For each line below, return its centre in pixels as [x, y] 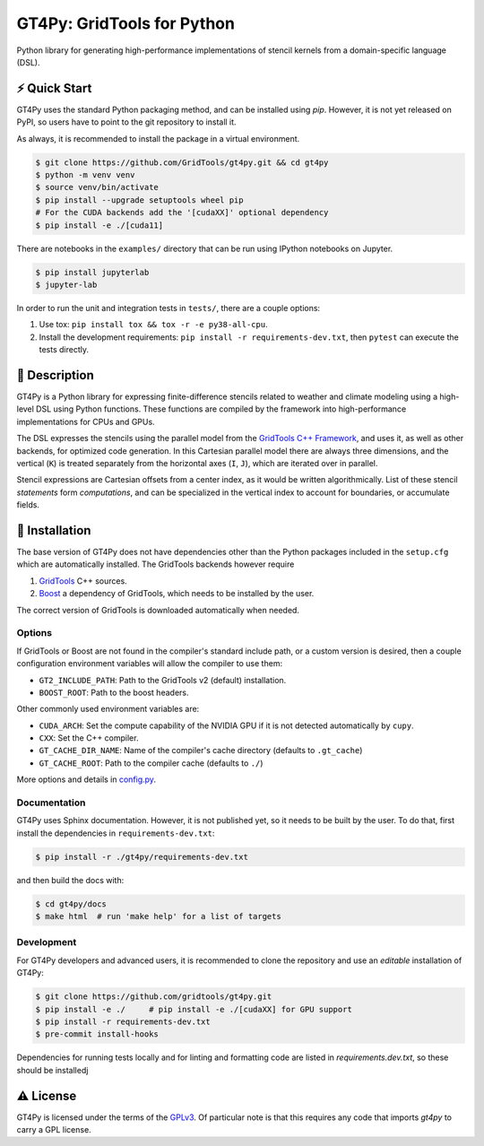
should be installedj [52, 1070]
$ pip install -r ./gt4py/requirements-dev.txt [142, 857]
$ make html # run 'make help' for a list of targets [158, 916]
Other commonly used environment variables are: [108, 709]
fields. [28, 505]
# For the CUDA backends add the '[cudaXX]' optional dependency [182, 213]
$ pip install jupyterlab [92, 272]
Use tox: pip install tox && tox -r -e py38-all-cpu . [153, 325]
